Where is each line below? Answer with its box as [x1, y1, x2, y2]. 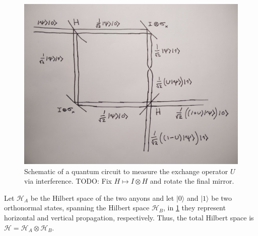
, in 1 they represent [163, 202, 226, 213]
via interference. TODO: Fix [24, 176, 112, 186]
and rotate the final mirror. [150, 176, 234, 186]
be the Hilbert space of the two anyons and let [30, 192, 174, 203]
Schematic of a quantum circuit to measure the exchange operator [24, 166, 228, 176]
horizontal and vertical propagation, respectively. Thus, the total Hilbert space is [4, 212, 254, 222]
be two [211, 192, 232, 203]
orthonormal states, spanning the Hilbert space [4, 202, 150, 213]
